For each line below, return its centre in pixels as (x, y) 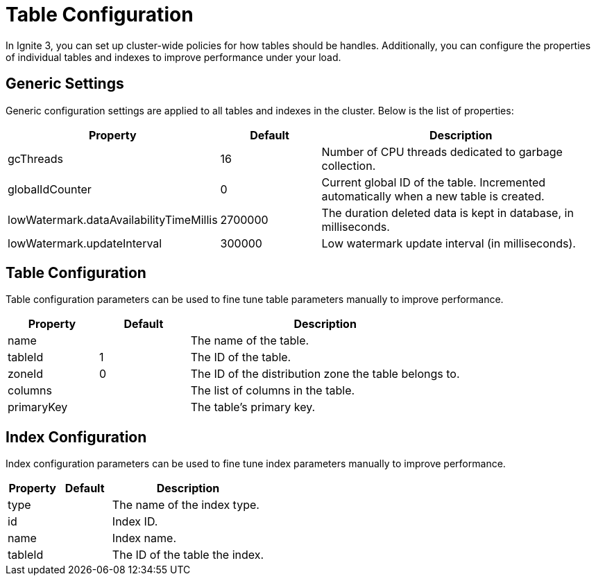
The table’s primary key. (253, 407)
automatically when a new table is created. (433, 196)
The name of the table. (250, 341)
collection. (349, 165)
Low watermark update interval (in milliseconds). (449, 243)
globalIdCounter (50, 189)
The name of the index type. (186, 505)
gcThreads (35, 158)
